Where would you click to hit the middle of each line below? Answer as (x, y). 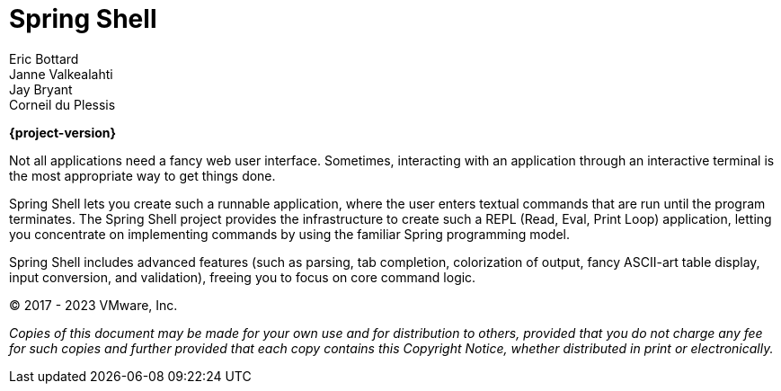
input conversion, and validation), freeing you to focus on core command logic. (243, 277)
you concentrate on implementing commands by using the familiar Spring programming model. (289, 234)
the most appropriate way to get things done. (142, 175)
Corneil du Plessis (62, 104)
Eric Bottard (44, 58)
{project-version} (63, 132)
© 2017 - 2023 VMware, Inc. (93, 305)
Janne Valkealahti (61, 74)
